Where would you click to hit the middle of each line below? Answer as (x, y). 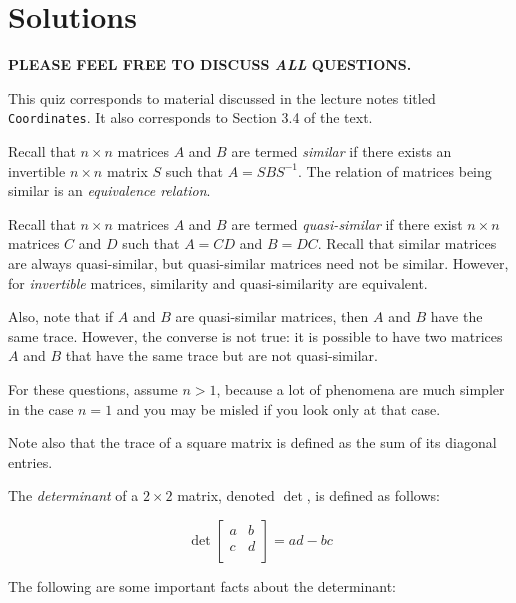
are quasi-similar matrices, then (272, 316)
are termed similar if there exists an (341, 150)
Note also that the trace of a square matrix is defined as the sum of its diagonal (252, 442)
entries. (30, 461)
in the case (41, 408)
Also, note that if (61, 316)
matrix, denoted (226, 495)
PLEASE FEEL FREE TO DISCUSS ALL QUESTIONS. (210, 64)
